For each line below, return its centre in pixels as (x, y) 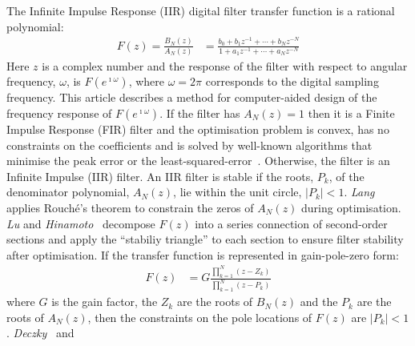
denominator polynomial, (68, 192)
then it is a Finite (351, 113)
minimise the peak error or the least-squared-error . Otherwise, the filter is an (198, 161)
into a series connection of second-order (291, 223)
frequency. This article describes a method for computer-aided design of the (192, 97)
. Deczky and (40, 333)
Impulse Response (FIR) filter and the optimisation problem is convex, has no (198, 129)
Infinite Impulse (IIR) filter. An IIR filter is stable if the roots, (160, 176)
